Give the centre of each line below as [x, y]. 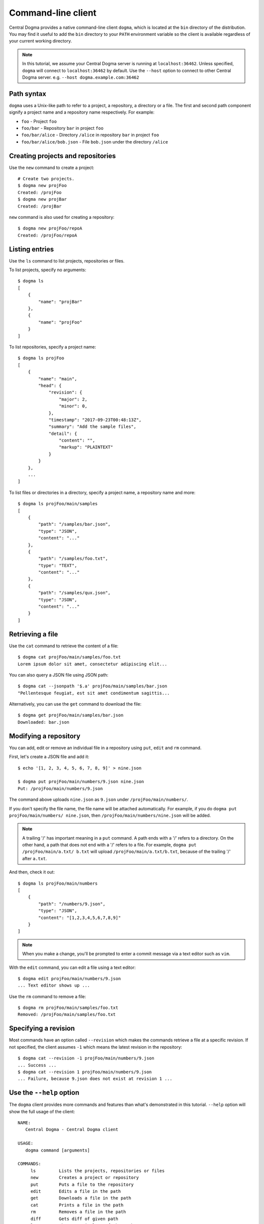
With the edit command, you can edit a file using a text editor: [72, 967]
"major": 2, [73, 399]
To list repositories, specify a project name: [53, 347]
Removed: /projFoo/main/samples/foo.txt [67, 1014]
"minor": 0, [73, 406]
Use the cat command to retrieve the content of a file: [64, 646]
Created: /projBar [40, 206]
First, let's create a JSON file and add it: [49, 757]
